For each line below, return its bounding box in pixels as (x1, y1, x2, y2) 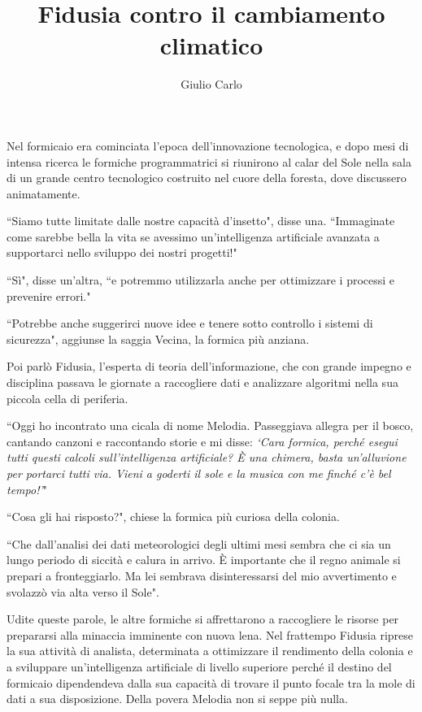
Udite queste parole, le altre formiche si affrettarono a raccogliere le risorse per (7, 610, 399, 627)
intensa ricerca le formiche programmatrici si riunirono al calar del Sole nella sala (7, 153, 411, 170)
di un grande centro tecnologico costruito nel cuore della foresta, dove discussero (7, 169, 407, 186)
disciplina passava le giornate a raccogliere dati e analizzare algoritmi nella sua (7, 374, 398, 391)
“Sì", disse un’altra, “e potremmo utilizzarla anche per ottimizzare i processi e (7, 271, 395, 289)
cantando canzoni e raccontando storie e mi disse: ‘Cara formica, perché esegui (7, 432, 398, 449)
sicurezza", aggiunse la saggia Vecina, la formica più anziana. (7, 330, 310, 347)
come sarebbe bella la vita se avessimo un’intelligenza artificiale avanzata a (7, 228, 380, 245)
